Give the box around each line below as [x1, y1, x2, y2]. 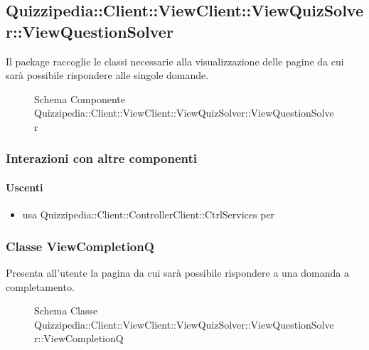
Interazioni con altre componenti [6, 149, 197, 167]
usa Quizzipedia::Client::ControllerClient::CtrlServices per [22, 207, 275, 222]
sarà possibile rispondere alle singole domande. [6, 68, 209, 83]
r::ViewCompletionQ [34, 331, 124, 346]
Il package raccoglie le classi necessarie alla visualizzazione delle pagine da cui [6, 53, 344, 68]
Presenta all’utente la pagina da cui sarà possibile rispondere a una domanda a [6, 265, 349, 280]
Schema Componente [34, 91, 125, 106]
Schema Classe [34, 303, 98, 318]
